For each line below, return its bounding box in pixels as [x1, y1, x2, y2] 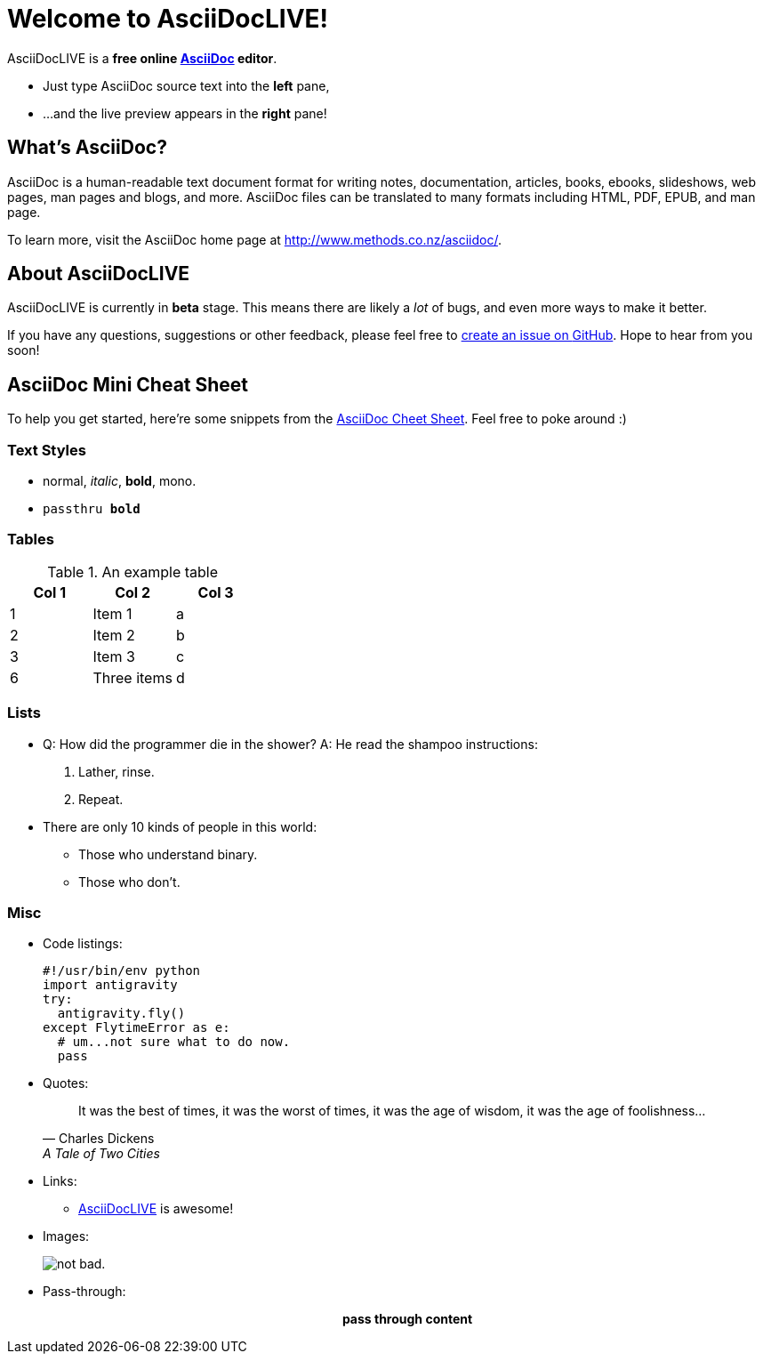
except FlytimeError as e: [43, 1020, 230, 1035]
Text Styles [7, 440, 86, 459]
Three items [92, 668, 173, 687]
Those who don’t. [78, 874, 181, 890]
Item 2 [92, 625, 135, 644]
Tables [7, 530, 54, 549]
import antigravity [43, 978, 178, 993]
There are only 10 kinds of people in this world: [43, 818, 317, 834]
